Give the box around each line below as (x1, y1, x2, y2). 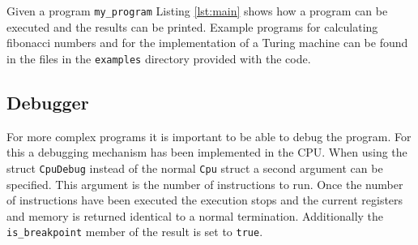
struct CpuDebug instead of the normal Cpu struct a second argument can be (6, 159, 383, 176)
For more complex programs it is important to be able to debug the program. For (6, 127, 412, 144)
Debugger (6, 89, 89, 114)
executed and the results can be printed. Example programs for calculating (6, 18, 378, 35)
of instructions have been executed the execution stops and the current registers (6, 191, 403, 208)
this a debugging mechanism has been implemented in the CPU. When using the (6, 144, 407, 161)
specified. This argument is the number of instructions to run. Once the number (6, 175, 403, 192)
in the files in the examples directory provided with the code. (6, 49, 311, 67)
